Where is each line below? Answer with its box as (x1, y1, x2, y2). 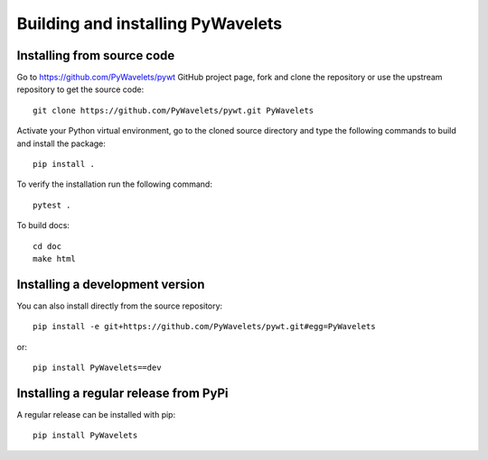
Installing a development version (16, 276, 205, 292)
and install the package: (16, 138, 106, 149)
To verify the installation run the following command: (16, 179, 212, 189)
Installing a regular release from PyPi (16, 385, 229, 400)
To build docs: (16, 220, 70, 231)
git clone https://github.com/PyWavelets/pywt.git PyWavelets (33, 105, 314, 115)
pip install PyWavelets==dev (33, 363, 162, 373)
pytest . (33, 199, 71, 210)
